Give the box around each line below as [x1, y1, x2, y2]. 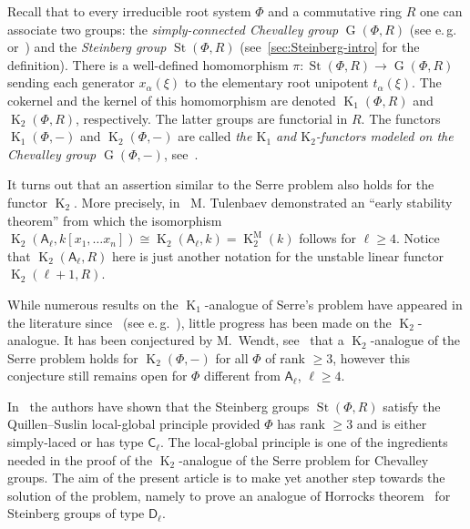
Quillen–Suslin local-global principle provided [7, 414, 261, 433]
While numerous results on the [7, 294, 179, 313]
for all [215, 348, 249, 367]
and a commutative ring [268, 2, 402, 20]
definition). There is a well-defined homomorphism [7, 55, 289, 74]
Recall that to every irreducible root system [7, 2, 251, 20]
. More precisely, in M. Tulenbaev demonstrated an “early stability [74, 192, 453, 211]
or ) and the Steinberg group [7, 37, 167, 56]
